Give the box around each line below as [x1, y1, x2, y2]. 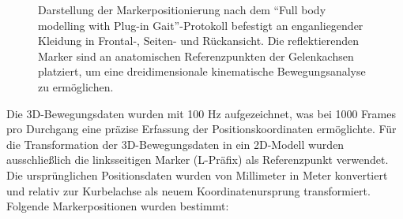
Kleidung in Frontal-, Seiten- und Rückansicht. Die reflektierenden [38, 32, 360, 49]
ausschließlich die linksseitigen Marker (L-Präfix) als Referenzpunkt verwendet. [6, 151, 389, 168]
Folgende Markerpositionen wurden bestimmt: [6, 198, 229, 214]
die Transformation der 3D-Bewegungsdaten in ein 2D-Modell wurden [6, 135, 345, 152]
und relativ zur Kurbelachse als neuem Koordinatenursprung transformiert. [6, 182, 371, 199]
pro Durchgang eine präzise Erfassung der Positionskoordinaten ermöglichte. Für [6, 121, 397, 137]
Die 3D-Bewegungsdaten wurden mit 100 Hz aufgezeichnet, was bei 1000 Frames [6, 105, 396, 121]
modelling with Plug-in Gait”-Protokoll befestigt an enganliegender [38, 17, 363, 33]
